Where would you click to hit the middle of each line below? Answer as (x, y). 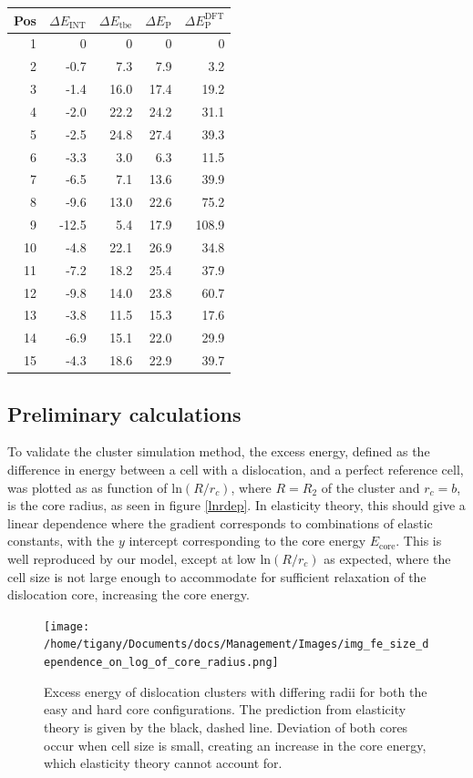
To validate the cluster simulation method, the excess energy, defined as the (219, 451)
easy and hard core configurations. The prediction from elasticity (225, 709)
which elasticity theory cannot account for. (163, 763)
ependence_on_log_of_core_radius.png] (161, 663)
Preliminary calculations (124, 413)
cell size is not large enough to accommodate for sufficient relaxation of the (217, 576)
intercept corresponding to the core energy (247, 541)
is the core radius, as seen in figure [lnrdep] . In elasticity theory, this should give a (236, 505)
